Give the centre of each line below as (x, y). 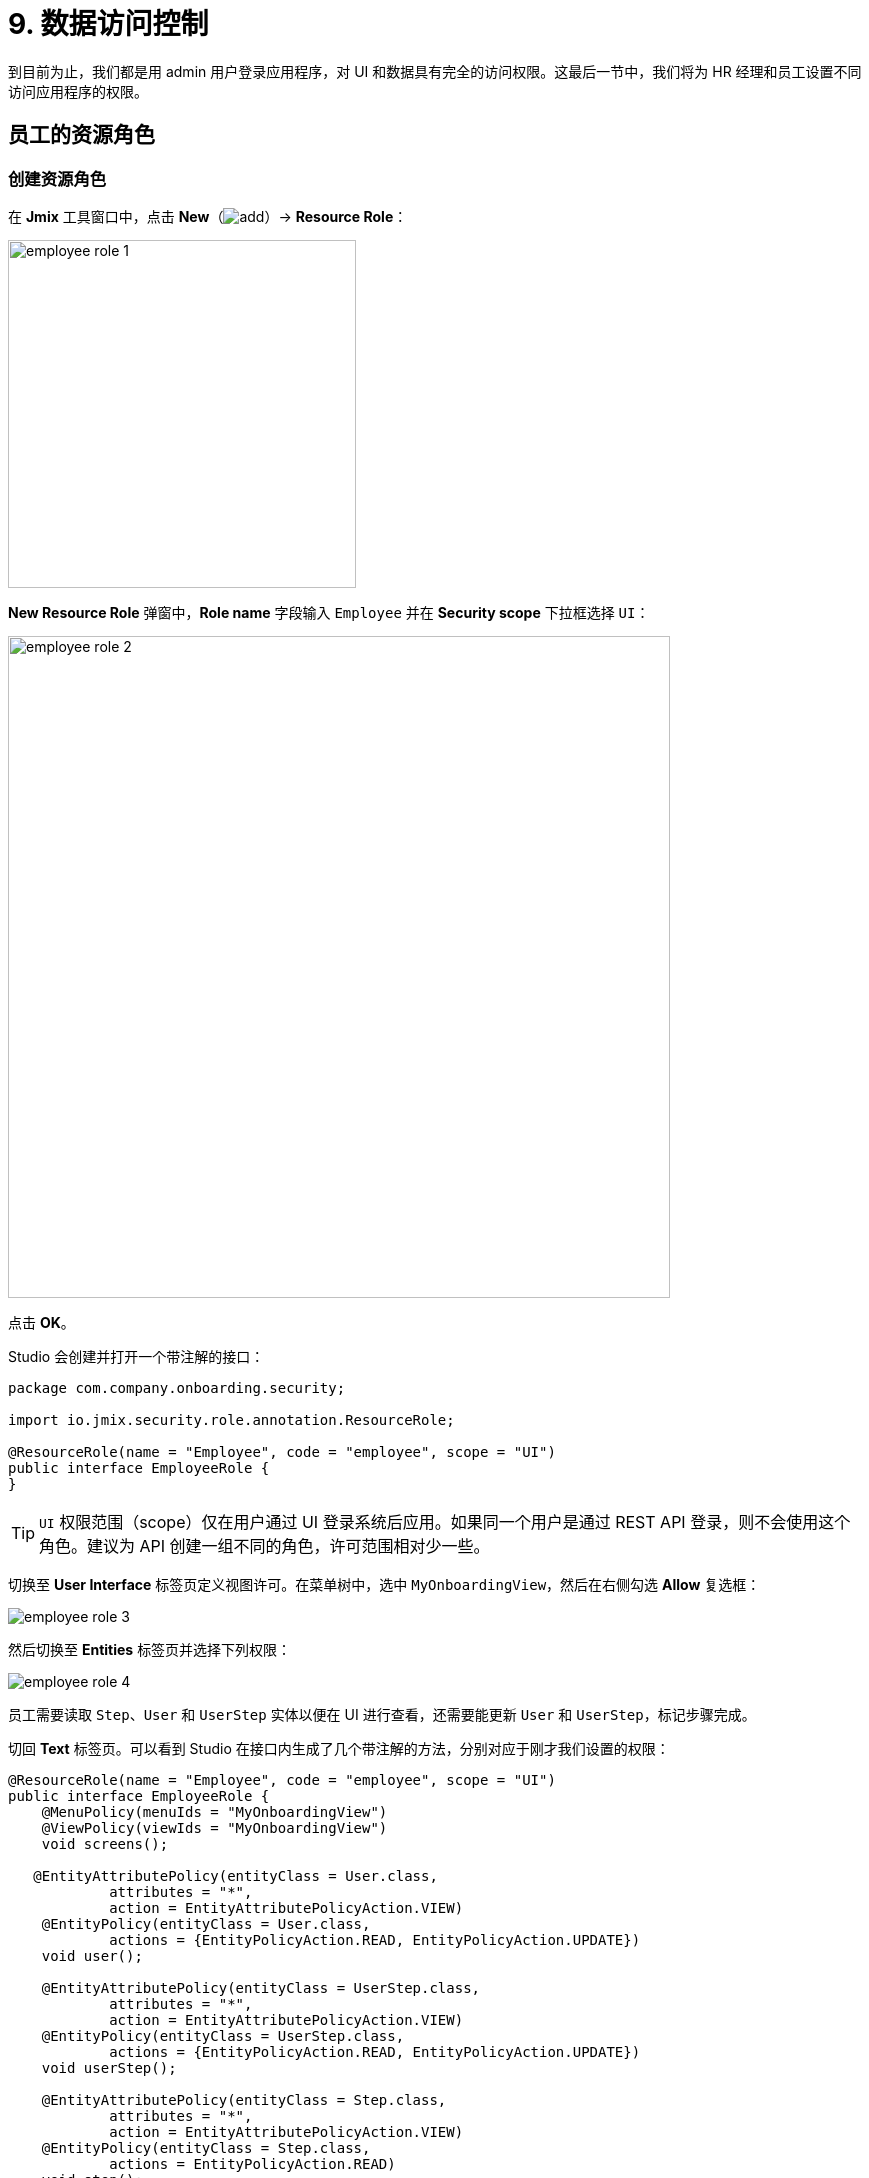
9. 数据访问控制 (108, 24)
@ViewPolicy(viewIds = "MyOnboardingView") (214, 1827)
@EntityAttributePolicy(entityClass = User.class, (235, 1875)
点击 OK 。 (41, 1322)
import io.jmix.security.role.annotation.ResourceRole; (231, 1419)
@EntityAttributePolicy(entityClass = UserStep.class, (261, 1987)
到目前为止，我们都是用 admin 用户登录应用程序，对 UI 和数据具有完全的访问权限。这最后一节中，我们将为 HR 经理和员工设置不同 (435, 71)
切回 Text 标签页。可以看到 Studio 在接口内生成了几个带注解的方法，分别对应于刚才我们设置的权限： (339, 1748)
